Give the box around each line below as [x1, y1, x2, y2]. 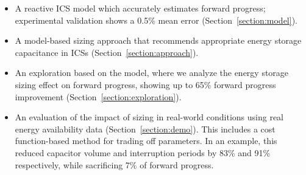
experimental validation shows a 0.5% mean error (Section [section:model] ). [15, 13, 297, 26]
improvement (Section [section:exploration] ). [15, 90, 182, 103]
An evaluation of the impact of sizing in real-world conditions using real [15, 111, 283, 123]
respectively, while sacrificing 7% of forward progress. [15, 158, 214, 171]
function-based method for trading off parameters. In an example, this [15, 134, 277, 147]
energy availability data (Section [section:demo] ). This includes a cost [15, 122, 276, 135]
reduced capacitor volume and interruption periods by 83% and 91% [15, 146, 271, 159]
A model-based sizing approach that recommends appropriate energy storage [15, 34, 302, 47]
